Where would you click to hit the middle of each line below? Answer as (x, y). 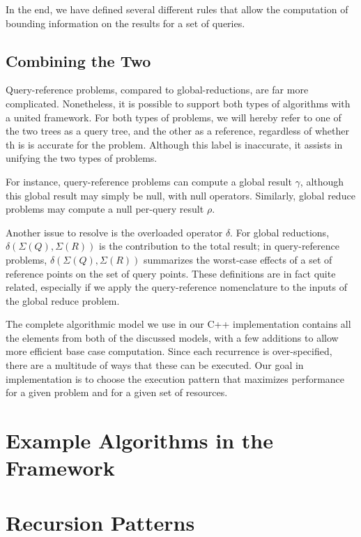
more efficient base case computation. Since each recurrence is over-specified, (169, 351)
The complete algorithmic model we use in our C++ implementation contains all (178, 324)
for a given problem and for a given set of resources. (117, 392)
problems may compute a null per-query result (105, 209)
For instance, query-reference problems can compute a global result (149, 181)
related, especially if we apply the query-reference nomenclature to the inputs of (176, 287)
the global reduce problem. (63, 300)
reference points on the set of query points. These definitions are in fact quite (171, 273)
